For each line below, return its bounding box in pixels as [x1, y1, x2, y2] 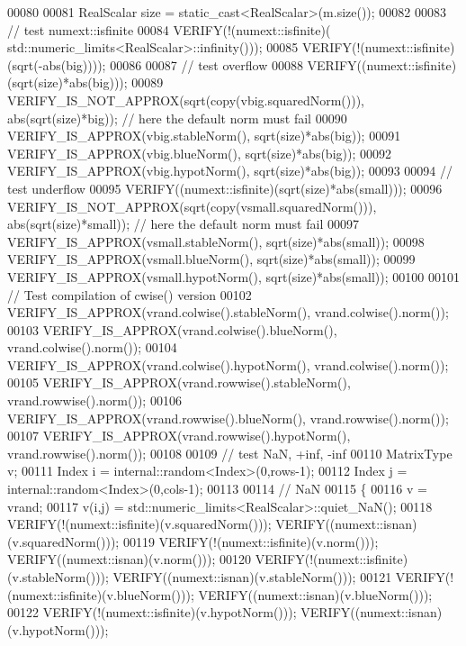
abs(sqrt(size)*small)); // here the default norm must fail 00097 [7, 214, 359, 233]
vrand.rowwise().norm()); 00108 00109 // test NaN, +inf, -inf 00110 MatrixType [7, 443, 453, 462]
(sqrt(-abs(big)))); [7, 55, 106, 74]
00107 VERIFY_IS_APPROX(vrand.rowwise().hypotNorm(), [7, 426, 351, 445]
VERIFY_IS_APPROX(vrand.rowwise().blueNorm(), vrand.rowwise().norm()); [7, 408, 449, 427]
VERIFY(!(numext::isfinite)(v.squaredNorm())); [7, 514, 272, 533]
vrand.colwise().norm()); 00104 [7, 338, 177, 357]
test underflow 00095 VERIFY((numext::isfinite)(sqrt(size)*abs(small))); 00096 [7, 178, 443, 197]
